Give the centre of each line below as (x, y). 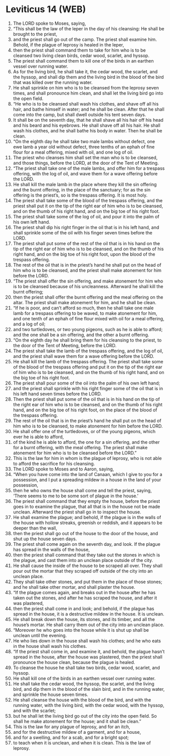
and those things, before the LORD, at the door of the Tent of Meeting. (86, 163)
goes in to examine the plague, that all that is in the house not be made (87, 506)
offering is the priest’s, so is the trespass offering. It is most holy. (80, 195)
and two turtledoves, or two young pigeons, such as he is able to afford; (88, 329)
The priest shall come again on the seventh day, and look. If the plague (87, 544)
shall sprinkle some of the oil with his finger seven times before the (83, 232)
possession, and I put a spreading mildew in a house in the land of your (87, 480)
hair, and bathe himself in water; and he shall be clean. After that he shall (89, 109)
